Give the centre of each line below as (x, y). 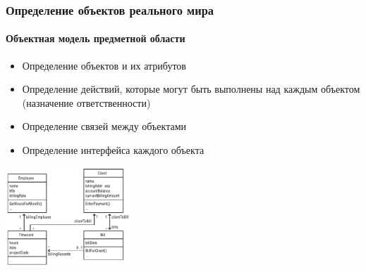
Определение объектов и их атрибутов (104, 65)
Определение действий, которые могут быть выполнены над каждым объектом (191, 89)
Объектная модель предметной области (96, 38)
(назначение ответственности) (86, 102)
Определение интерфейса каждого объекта (113, 150)
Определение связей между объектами (104, 126)
